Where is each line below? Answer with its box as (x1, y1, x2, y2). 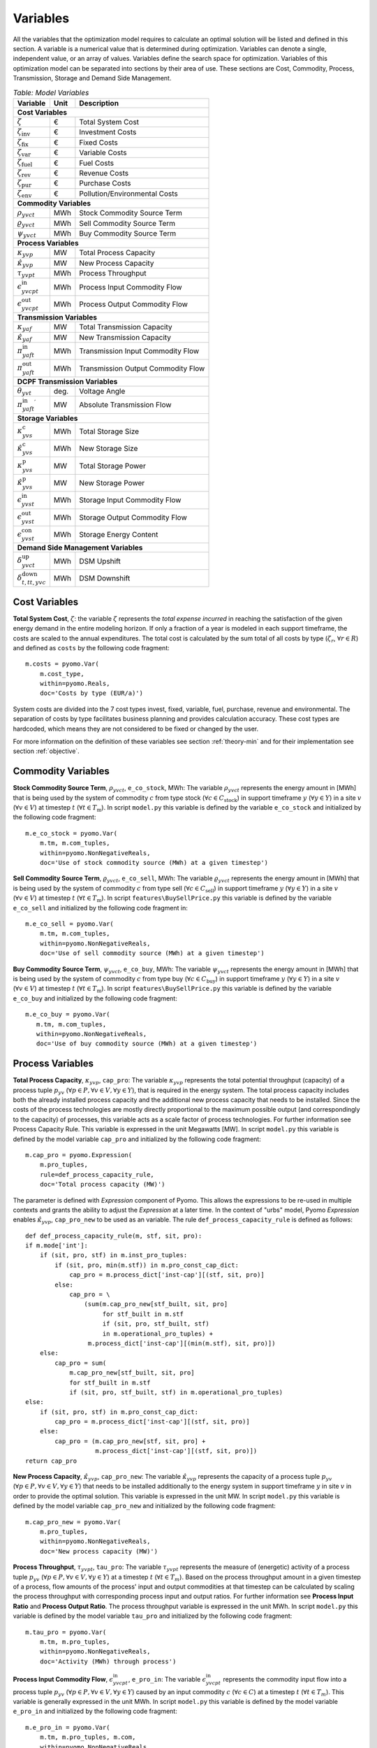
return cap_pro (25, 1456, 77, 1465)
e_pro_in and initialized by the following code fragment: (13, 1707, 177, 1716)
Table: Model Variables (13, 87, 89, 97)
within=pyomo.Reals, (39, 680, 110, 688)
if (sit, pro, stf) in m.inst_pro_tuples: (39, 1252, 188, 1259)
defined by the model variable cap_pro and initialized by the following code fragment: (13, 1135, 261, 1143)
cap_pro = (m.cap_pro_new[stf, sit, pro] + (54, 1437, 206, 1445)
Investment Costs (79, 127, 137, 137)
